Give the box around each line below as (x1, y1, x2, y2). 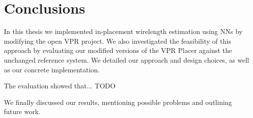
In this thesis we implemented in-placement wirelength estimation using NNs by (4, 26, 243, 36)
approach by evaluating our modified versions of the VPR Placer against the (4, 45, 233, 55)
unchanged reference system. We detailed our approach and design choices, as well (4, 54, 249, 65)
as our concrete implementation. (4, 64, 100, 74)
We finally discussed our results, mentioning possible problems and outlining (4, 97, 232, 107)
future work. (4, 106, 41, 117)
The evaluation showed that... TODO (4, 81, 116, 91)
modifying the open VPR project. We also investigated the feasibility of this (4, 35, 231, 46)
